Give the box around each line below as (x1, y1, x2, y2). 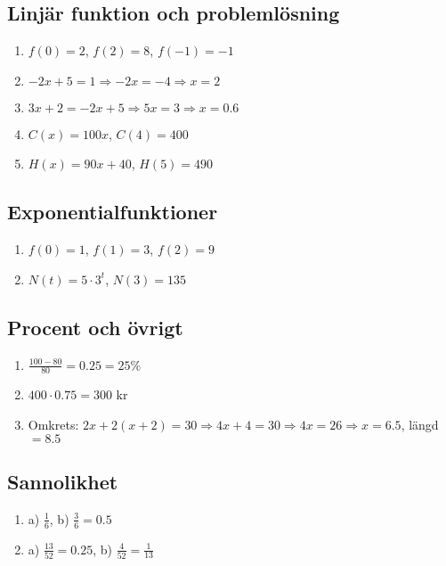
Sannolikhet (7, 467, 118, 495)
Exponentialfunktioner (7, 198, 218, 226)
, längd (401, 415, 439, 433)
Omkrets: (28, 415, 79, 433)
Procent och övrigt (7, 313, 183, 340)
